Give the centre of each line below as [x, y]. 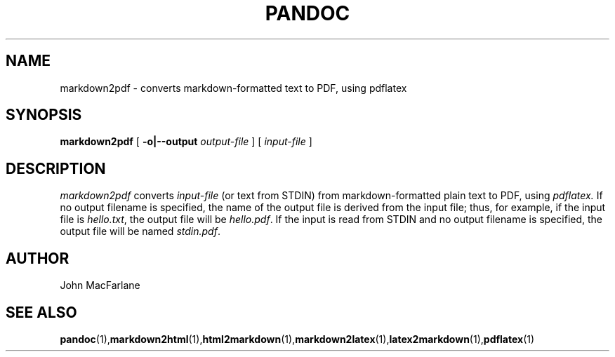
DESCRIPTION [56, 168]
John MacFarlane [100, 285]
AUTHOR [38, 258]
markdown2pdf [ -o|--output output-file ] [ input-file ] [186, 142]
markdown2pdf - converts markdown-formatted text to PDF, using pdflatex [233, 88]
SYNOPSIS [44, 115]
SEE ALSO [41, 312]
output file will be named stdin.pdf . [140, 231]
